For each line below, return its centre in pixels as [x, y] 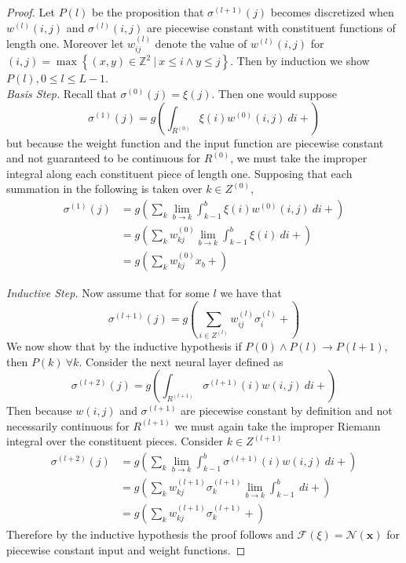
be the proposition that [148, 12]
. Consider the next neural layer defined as [181, 361]
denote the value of [201, 43]
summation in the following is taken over [104, 189]
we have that [251, 293]
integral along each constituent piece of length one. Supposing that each [179, 173]
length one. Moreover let [65, 43]
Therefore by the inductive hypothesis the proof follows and [150, 534]
